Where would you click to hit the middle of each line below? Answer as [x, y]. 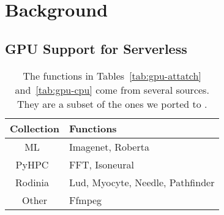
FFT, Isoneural [102, 164]
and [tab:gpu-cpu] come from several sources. [112, 89]
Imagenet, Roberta [109, 146]
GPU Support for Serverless [96, 48]
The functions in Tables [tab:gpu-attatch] [112, 75]
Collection [35, 128]
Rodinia [32, 182]
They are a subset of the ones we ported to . [112, 104]
